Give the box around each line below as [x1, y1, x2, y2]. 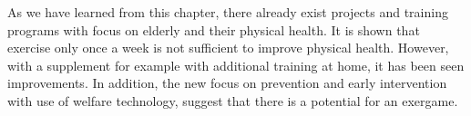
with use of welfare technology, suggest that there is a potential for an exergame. [7, 91, 458, 110]
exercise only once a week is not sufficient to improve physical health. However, [7, 38, 449, 57]
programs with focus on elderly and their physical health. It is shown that [7, 20, 420, 39]
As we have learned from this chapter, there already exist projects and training [7, 3, 448, 21]
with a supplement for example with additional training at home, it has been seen [7, 55, 465, 74]
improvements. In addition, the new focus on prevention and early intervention [7, 73, 447, 92]
